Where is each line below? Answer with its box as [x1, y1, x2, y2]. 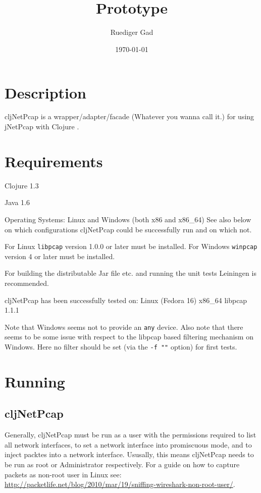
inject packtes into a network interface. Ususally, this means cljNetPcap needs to [5, 449, 254, 460]
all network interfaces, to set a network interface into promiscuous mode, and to [5, 439, 252, 450]
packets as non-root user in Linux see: [5, 469, 122, 479]
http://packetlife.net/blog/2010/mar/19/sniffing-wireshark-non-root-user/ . [5, 479, 235, 489]
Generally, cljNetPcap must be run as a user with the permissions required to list [5, 429, 256, 440]
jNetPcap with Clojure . [5, 121, 79, 132]
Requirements [5, 151, 103, 171]
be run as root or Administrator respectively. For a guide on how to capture [5, 459, 240, 470]
